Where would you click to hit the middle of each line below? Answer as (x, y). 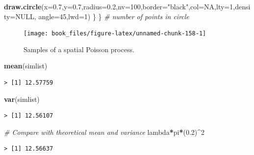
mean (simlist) (26, 66)
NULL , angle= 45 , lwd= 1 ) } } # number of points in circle (102, 16)
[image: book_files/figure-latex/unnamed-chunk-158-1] (115, 34)
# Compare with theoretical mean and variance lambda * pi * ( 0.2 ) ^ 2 (104, 132)
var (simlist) (22, 99)
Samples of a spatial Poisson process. (79, 49)
